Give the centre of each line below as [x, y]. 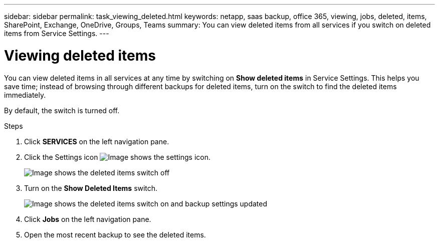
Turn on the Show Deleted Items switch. [91, 188]
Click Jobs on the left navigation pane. [88, 219]
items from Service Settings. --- [57, 33]
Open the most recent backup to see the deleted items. [115, 234]
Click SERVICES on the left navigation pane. [97, 141]
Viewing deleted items [80, 55]
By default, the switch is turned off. [62, 110]
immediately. [25, 95]
